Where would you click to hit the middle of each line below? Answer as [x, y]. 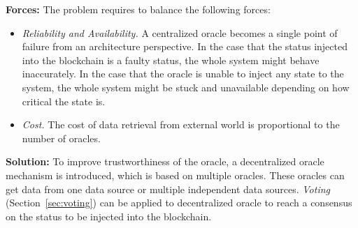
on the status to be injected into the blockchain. [109, 216]
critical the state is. [64, 101]
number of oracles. [61, 138]
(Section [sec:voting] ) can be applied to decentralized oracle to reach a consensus [179, 203]
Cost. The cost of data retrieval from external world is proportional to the [181, 124]
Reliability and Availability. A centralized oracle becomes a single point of [180, 32]
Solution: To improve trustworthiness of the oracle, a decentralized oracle [165, 161]
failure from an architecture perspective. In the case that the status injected [185, 46]
